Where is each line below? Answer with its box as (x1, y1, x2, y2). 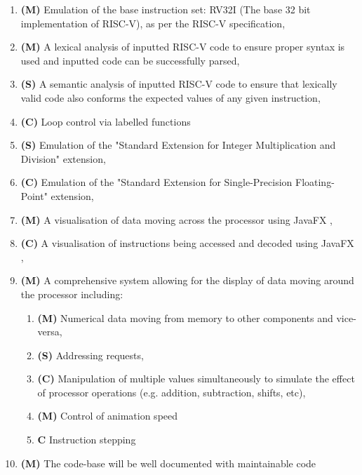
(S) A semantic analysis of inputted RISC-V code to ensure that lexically (20, 76, 337, 91)
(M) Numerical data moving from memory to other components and (37, 310, 333, 325)
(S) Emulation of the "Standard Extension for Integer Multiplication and (20, 138, 336, 152)
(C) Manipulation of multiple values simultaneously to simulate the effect (37, 371, 355, 386)
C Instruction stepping (37, 432, 136, 447)
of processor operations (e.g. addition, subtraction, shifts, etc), (37, 384, 306, 399)
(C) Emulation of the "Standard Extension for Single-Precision (20, 175, 293, 189)
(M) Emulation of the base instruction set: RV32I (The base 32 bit (20, 2, 311, 16)
